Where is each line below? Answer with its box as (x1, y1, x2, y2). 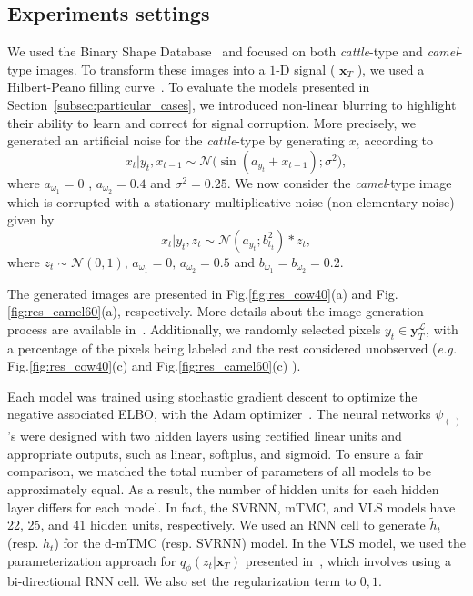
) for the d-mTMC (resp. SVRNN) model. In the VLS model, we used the (54, 533, 466, 552)
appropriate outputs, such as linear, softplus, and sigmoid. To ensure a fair (7, 443, 424, 462)
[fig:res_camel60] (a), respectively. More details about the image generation (7, 302, 424, 321)
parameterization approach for (7, 551, 176, 570)
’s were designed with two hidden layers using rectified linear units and (7, 426, 402, 445)
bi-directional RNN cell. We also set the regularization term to (7, 571, 357, 591)
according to (364, 131, 433, 150)
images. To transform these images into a (35, 59, 266, 78)
